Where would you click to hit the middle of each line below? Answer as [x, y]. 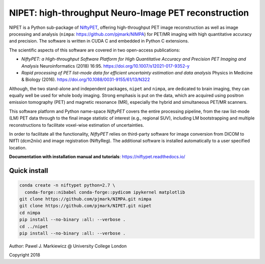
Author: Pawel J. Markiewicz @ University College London [68, 246]
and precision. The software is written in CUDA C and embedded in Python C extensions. [99, 41]
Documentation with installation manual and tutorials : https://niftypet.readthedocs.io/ [97, 157]
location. [18, 147]
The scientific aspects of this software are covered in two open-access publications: [95, 50]
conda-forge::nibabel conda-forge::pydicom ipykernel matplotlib [105, 192]
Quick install [29, 171]
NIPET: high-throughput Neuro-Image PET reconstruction [129, 13]
